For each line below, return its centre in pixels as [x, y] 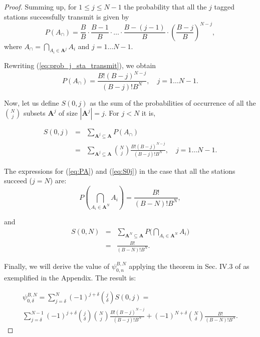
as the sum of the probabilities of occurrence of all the [173, 102]
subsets [35, 113]
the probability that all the [165, 7]
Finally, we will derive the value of [57, 266]
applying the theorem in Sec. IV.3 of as [189, 266]
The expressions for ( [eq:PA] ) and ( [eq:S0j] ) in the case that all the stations [120, 171]
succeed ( [18, 181]
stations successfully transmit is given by [67, 16]
